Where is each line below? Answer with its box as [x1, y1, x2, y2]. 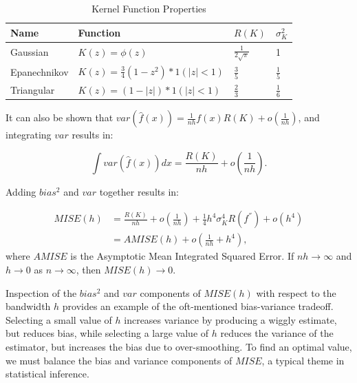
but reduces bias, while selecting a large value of [6, 326, 209, 340]
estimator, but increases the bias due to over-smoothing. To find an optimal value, [6, 340, 352, 354]
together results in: [99, 184, 179, 198]
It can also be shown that [6, 110, 113, 125]
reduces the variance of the [220, 326, 334, 340]
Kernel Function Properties [91, 1, 206, 15]
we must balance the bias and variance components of [6, 353, 232, 367]
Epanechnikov [10, 64, 69, 79]
